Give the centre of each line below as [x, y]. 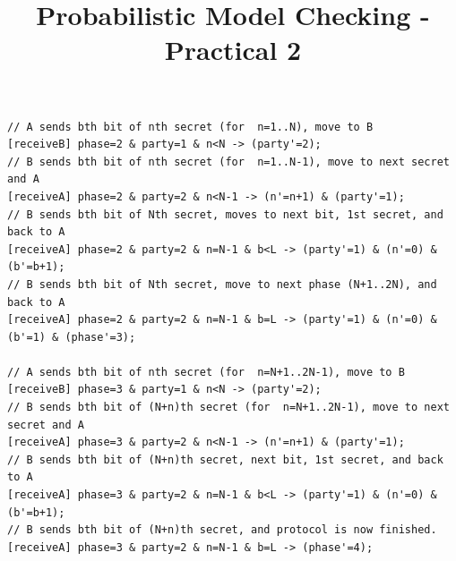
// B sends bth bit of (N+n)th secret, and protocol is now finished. [222, 530]
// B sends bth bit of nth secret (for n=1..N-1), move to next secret [228, 161]
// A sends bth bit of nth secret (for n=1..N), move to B [190, 127]
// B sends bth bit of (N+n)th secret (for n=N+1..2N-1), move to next [228, 408]
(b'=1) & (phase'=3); [72, 337]
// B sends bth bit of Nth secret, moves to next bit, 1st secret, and [225, 214]
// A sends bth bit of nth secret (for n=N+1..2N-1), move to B [206, 372]
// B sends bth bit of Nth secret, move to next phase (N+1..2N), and [222, 284]
